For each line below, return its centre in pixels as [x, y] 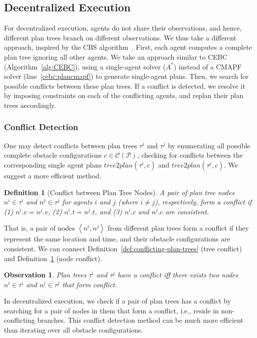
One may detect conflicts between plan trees [71, 145]
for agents [77, 202]
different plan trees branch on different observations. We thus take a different [120, 37]
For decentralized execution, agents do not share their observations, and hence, [123, 28]
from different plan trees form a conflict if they [178, 228]
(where [128, 202]
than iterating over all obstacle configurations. [74, 330]
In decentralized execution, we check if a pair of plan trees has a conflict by [118, 301]
